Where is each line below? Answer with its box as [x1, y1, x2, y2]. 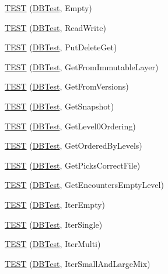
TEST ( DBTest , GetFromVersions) [5, 80, 129, 93]
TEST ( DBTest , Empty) [5, 2, 92, 13]
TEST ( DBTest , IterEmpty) [5, 198, 106, 210]
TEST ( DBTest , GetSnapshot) [5, 100, 114, 112]
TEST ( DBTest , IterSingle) [5, 218, 103, 230]
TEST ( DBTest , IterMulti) [5, 238, 101, 250]
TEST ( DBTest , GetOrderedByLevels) [5, 139, 142, 152]
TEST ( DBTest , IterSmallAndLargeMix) [5, 257, 150, 269]
